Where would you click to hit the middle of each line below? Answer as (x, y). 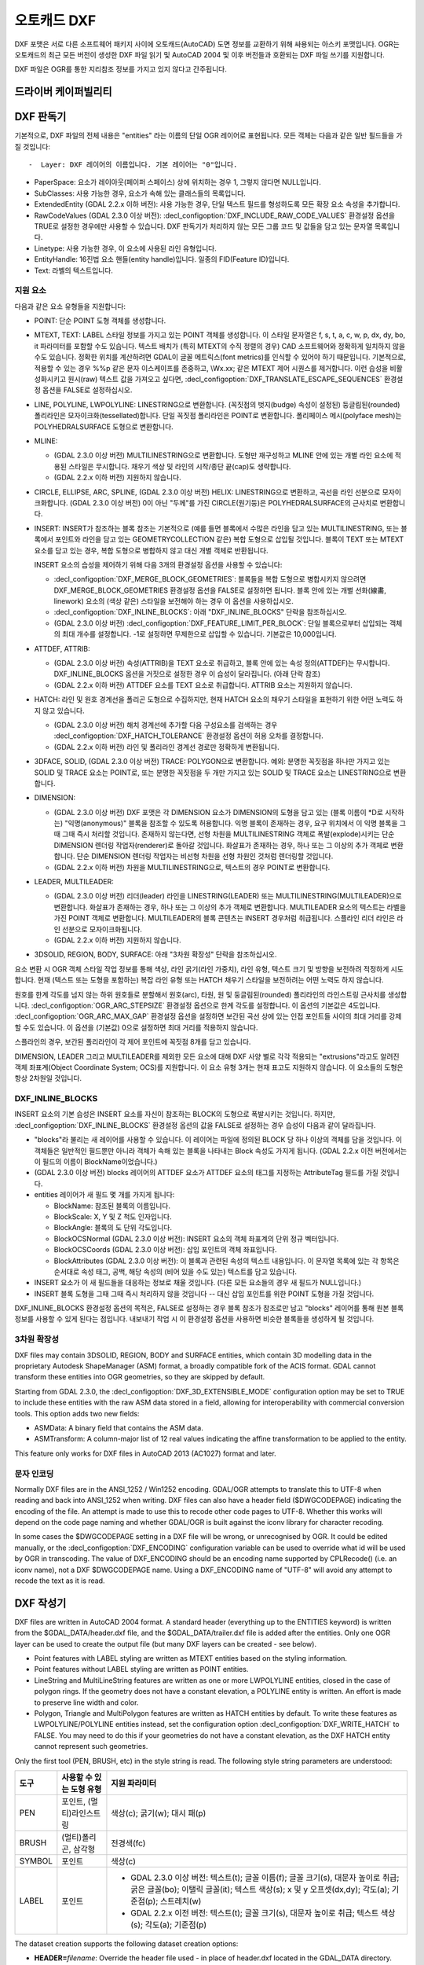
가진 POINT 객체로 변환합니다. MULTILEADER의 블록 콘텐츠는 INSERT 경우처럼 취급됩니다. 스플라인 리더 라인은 (225, 918)
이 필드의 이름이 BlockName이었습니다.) (96, 1162)
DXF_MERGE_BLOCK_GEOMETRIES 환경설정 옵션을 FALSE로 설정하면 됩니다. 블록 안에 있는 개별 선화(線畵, (220, 590)
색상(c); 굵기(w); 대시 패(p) (159, 1813)
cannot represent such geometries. (91, 1746)
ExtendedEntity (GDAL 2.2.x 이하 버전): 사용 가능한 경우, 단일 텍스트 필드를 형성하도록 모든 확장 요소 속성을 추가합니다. (217, 204)
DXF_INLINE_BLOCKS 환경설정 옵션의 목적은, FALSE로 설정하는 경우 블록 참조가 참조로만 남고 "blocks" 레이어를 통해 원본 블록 (209, 1308)
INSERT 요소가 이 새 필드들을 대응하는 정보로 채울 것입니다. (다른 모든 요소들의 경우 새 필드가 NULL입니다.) (198, 1283)
